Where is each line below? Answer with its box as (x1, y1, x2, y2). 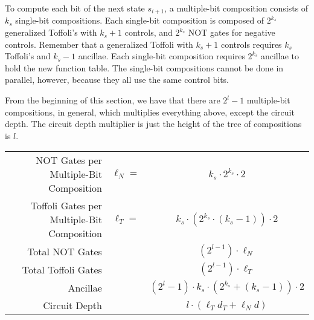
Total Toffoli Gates (22, 262, 102, 276)
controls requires (221, 38, 282, 50)
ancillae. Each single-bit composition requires (78, 50, 245, 62)
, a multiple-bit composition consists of (164, 2, 309, 14)
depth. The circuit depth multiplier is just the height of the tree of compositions (5, 117, 302, 130)
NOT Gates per (36, 153, 102, 168)
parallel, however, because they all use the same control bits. (5, 73, 229, 86)
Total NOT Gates (27, 244, 102, 258)
